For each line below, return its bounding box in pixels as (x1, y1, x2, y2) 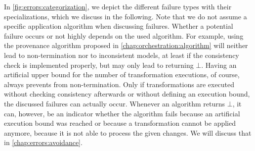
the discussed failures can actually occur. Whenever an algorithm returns (4, 98, 225, 108)
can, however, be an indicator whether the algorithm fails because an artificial (4, 108, 240, 118)
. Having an (201, 59, 237, 70)
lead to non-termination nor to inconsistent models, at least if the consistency (4, 50, 239, 60)
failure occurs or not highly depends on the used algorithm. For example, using (4, 30, 244, 41)
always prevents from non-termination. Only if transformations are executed (4, 79, 235, 89)
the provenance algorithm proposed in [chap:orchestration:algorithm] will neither (4, 40, 248, 50)
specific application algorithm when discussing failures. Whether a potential (4, 21, 233, 31)
